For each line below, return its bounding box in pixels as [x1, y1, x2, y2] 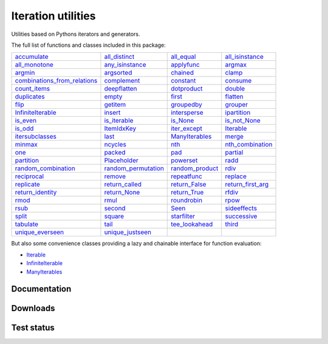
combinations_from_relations [15, 77, 98, 85]
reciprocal [15, 172, 44, 181]
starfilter [171, 212, 196, 221]
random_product [171, 164, 219, 173]
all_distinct [104, 52, 135, 61]
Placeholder [104, 156, 139, 165]
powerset [171, 156, 198, 165]
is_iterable [104, 116, 134, 125]
